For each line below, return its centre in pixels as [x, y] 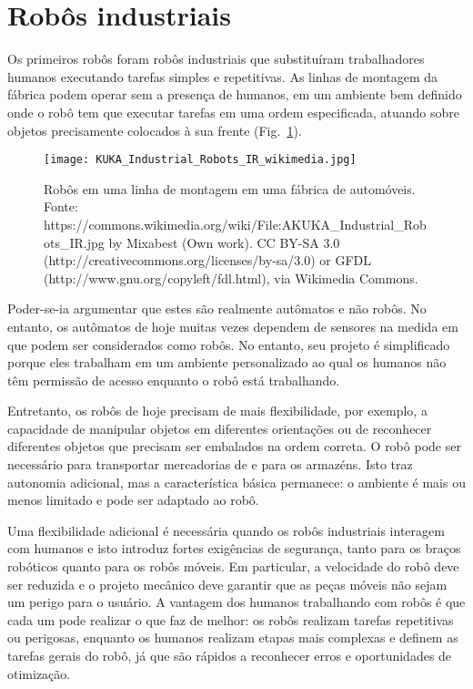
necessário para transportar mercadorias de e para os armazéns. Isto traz [210, 464]
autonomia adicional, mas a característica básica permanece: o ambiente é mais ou [236, 482]
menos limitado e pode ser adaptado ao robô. [133, 500]
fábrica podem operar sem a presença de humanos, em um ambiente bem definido [235, 94]
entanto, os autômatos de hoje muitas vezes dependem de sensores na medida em [233, 326]
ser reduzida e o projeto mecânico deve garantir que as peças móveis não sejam [227, 584]
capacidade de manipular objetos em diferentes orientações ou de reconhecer [220, 428]
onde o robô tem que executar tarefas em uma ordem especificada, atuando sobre [233, 112]
